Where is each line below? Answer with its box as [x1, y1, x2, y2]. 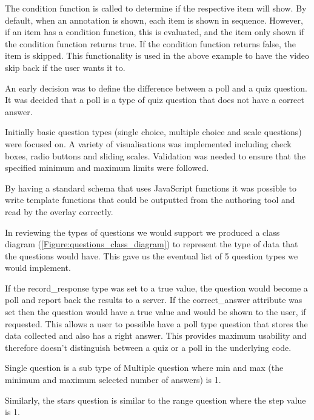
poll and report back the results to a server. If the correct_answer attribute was [5, 293, 302, 306]
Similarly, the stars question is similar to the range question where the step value [5, 393, 306, 406]
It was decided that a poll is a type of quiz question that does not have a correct [5, 93, 304, 106]
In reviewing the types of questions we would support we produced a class [5, 225, 280, 238]
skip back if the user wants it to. [5, 61, 125, 73]
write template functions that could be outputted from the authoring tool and [5, 193, 295, 206]
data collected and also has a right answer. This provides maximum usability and [5, 329, 307, 342]
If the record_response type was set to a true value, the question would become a [5, 281, 308, 294]
